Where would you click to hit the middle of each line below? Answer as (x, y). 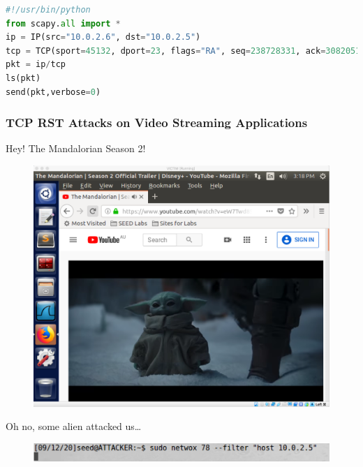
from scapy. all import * (63, 23)
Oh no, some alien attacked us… (74, 426)
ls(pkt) (23, 78)
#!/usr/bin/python (48, 10)
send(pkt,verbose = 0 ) (53, 92)
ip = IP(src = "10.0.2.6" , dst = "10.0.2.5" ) (103, 37)
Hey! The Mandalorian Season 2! (76, 148)
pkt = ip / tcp (36, 65)
